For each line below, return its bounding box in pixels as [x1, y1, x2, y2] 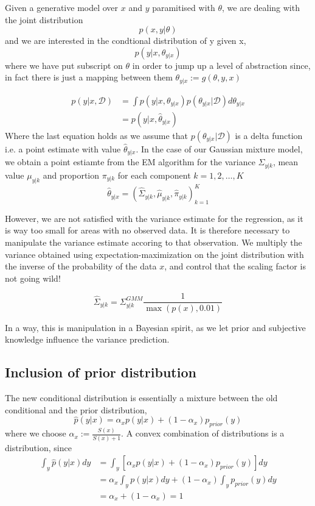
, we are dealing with [222, 1, 300, 13]
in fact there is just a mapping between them [5, 71, 173, 84]
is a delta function [235, 129, 303, 141]
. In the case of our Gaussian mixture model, [136, 142, 303, 155]
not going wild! [5, 271, 61, 284]
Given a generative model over [5, 1, 119, 13]
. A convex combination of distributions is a [121, 427, 285, 440]
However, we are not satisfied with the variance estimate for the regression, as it [5, 212, 303, 224]
